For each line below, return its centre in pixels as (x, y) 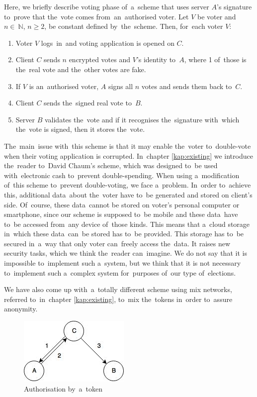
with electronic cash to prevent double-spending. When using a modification (122, 175)
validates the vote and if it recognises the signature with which (142, 119)
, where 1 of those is (215, 59)
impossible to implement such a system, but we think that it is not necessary (123, 263)
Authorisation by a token (63, 388)
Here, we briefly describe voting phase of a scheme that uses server (107, 6)
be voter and (216, 16)
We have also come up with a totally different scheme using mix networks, (118, 289)
